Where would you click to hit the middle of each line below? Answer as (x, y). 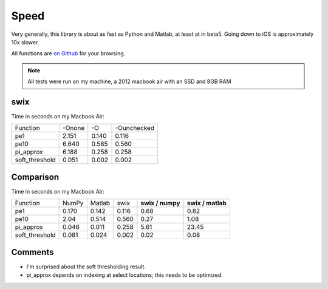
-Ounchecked (135, 128)
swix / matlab (207, 203)
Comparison (35, 177)
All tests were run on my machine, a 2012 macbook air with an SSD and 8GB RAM (129, 81)
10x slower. (25, 42)
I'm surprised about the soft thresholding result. (86, 267)
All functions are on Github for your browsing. (68, 53)
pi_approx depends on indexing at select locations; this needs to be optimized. (125, 275)
